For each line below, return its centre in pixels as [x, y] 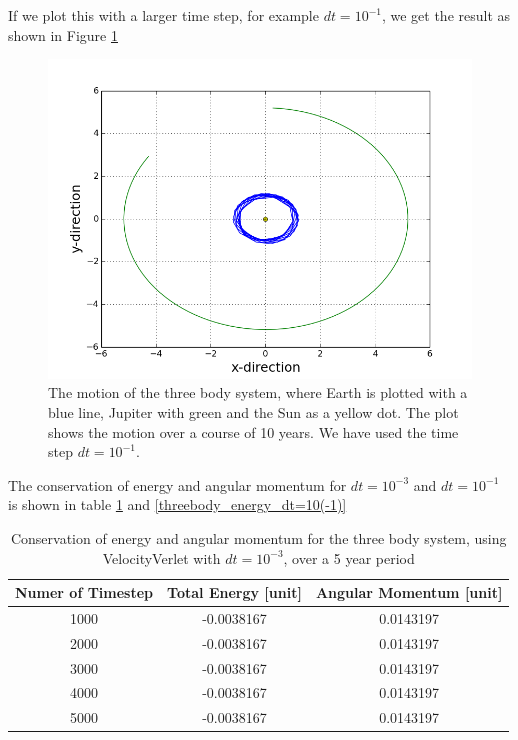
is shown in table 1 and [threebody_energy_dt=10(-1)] [177, 504]
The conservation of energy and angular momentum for [177, 484]
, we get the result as [446, 15]
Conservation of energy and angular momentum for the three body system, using [258, 537]
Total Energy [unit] [234, 592]
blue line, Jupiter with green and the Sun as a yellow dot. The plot [253, 411]
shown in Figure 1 [63, 34]
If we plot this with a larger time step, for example [163, 15]
